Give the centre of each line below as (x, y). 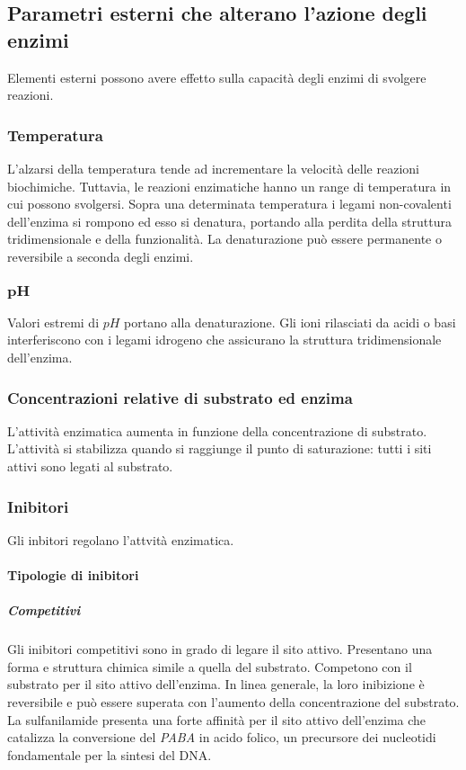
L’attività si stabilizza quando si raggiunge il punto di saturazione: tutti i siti (220, 448)
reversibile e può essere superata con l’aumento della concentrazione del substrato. (233, 701)
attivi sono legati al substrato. (90, 466)
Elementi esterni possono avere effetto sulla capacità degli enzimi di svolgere (217, 77)
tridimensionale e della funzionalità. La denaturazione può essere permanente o (224, 239)
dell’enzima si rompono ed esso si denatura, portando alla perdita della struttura (229, 221)
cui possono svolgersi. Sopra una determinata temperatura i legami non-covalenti (229, 204)
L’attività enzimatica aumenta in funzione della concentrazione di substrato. (217, 430)
